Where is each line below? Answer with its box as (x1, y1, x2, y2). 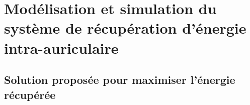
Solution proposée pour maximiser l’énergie (4, 72, 235, 87)
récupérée (4, 86, 56, 102)
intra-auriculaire (4, 37, 119, 58)
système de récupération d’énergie (4, 18, 246, 38)
